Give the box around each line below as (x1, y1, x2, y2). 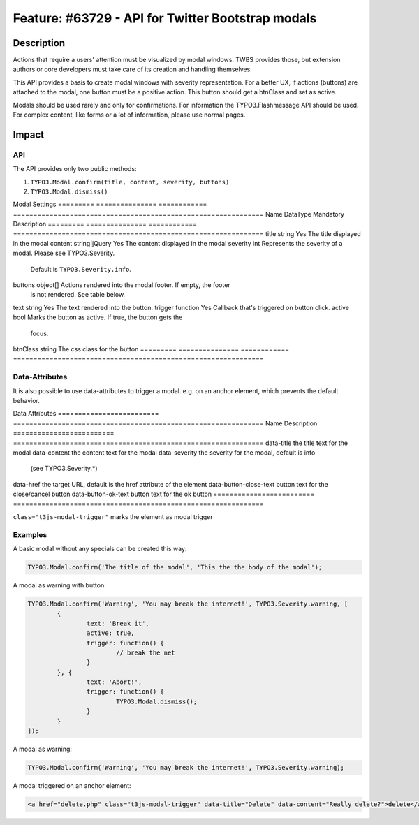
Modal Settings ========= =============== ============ (13, 200, 207, 209)
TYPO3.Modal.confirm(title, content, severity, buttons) (30, 178, 230, 186)
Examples (13, 530, 47, 539)
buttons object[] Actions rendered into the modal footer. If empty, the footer (13, 281, 230, 289)
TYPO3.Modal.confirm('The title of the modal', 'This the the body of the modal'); (27, 563, 323, 571)
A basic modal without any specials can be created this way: (13, 545, 187, 553)
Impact (13, 129, 45, 140)
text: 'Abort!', (86, 678, 142, 686)
